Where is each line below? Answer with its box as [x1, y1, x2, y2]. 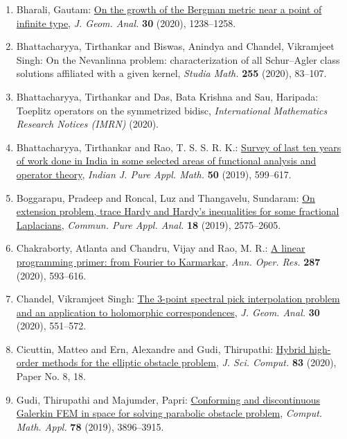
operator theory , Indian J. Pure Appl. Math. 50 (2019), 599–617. [16, 166, 292, 181]
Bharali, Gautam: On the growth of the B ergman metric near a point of [16, 2, 322, 16]
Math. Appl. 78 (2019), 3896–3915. [16, 419, 164, 433]
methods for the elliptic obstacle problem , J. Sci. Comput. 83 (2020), [42, 355, 337, 370]
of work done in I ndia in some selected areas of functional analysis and [16, 153, 317, 168]
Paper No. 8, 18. [16, 369, 86, 384]
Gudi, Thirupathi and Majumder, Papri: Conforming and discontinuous [16, 392, 321, 406]
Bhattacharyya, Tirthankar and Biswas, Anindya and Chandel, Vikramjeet [16, 39, 335, 53]
